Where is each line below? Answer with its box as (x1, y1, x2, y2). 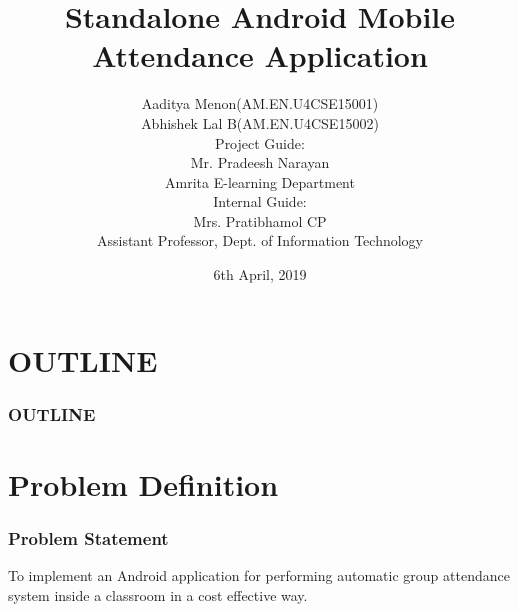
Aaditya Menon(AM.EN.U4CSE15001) (141, 93, 379, 114)
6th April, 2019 (213, 264, 307, 285)
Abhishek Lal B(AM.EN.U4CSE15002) (141, 112, 379, 133)
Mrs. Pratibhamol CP (193, 210, 327, 231)
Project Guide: (215, 132, 305, 153)
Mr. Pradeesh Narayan (190, 152, 330, 173)
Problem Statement (8, 525, 169, 550)
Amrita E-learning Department (165, 171, 355, 192)
